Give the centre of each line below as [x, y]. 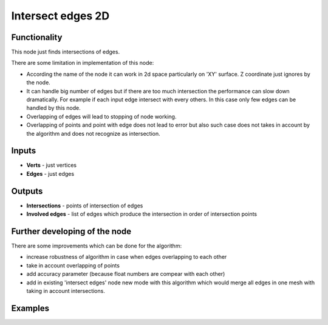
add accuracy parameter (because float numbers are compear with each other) [126, 274]
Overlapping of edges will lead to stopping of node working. [101, 116]
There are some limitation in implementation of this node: [83, 63]
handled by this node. [54, 108]
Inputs [24, 151]
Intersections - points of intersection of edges [85, 206]
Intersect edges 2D [60, 16]
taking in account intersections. [66, 291]
